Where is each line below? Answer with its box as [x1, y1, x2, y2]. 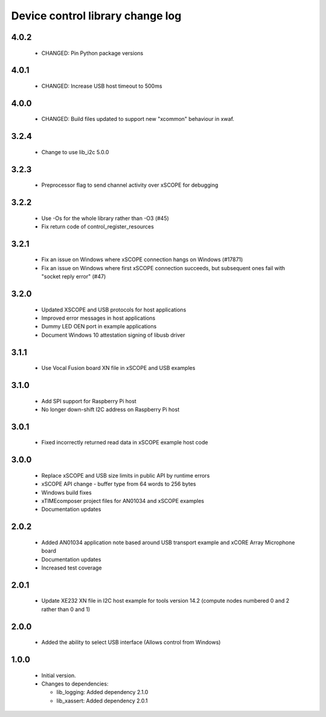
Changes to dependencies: [41, 680, 109, 687]
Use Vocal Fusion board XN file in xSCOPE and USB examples [41, 365, 196, 372]
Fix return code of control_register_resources [41, 222, 154, 230]
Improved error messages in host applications [41, 314, 156, 322]
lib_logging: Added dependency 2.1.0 [56, 689, 149, 696]
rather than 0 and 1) [41, 605, 91, 613]
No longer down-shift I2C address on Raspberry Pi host [41, 406, 180, 413]
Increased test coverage [41, 564, 102, 571]
